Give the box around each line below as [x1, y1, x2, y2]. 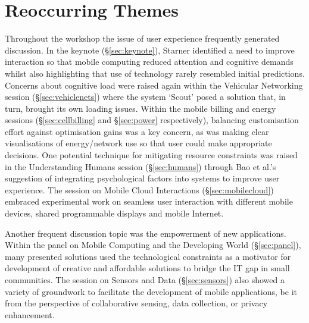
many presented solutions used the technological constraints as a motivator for [5, 250, 291, 262]
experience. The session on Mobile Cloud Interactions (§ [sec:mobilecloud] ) [5, 183, 274, 196]
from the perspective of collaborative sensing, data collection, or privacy [5, 297, 268, 309]
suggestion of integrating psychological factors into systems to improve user [5, 172, 280, 184]
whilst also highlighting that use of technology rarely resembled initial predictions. [5, 67, 305, 79]
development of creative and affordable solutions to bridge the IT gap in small [5, 262, 290, 274]
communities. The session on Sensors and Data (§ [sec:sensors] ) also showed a [5, 274, 285, 286]
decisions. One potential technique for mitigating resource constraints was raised [5, 149, 298, 161]
